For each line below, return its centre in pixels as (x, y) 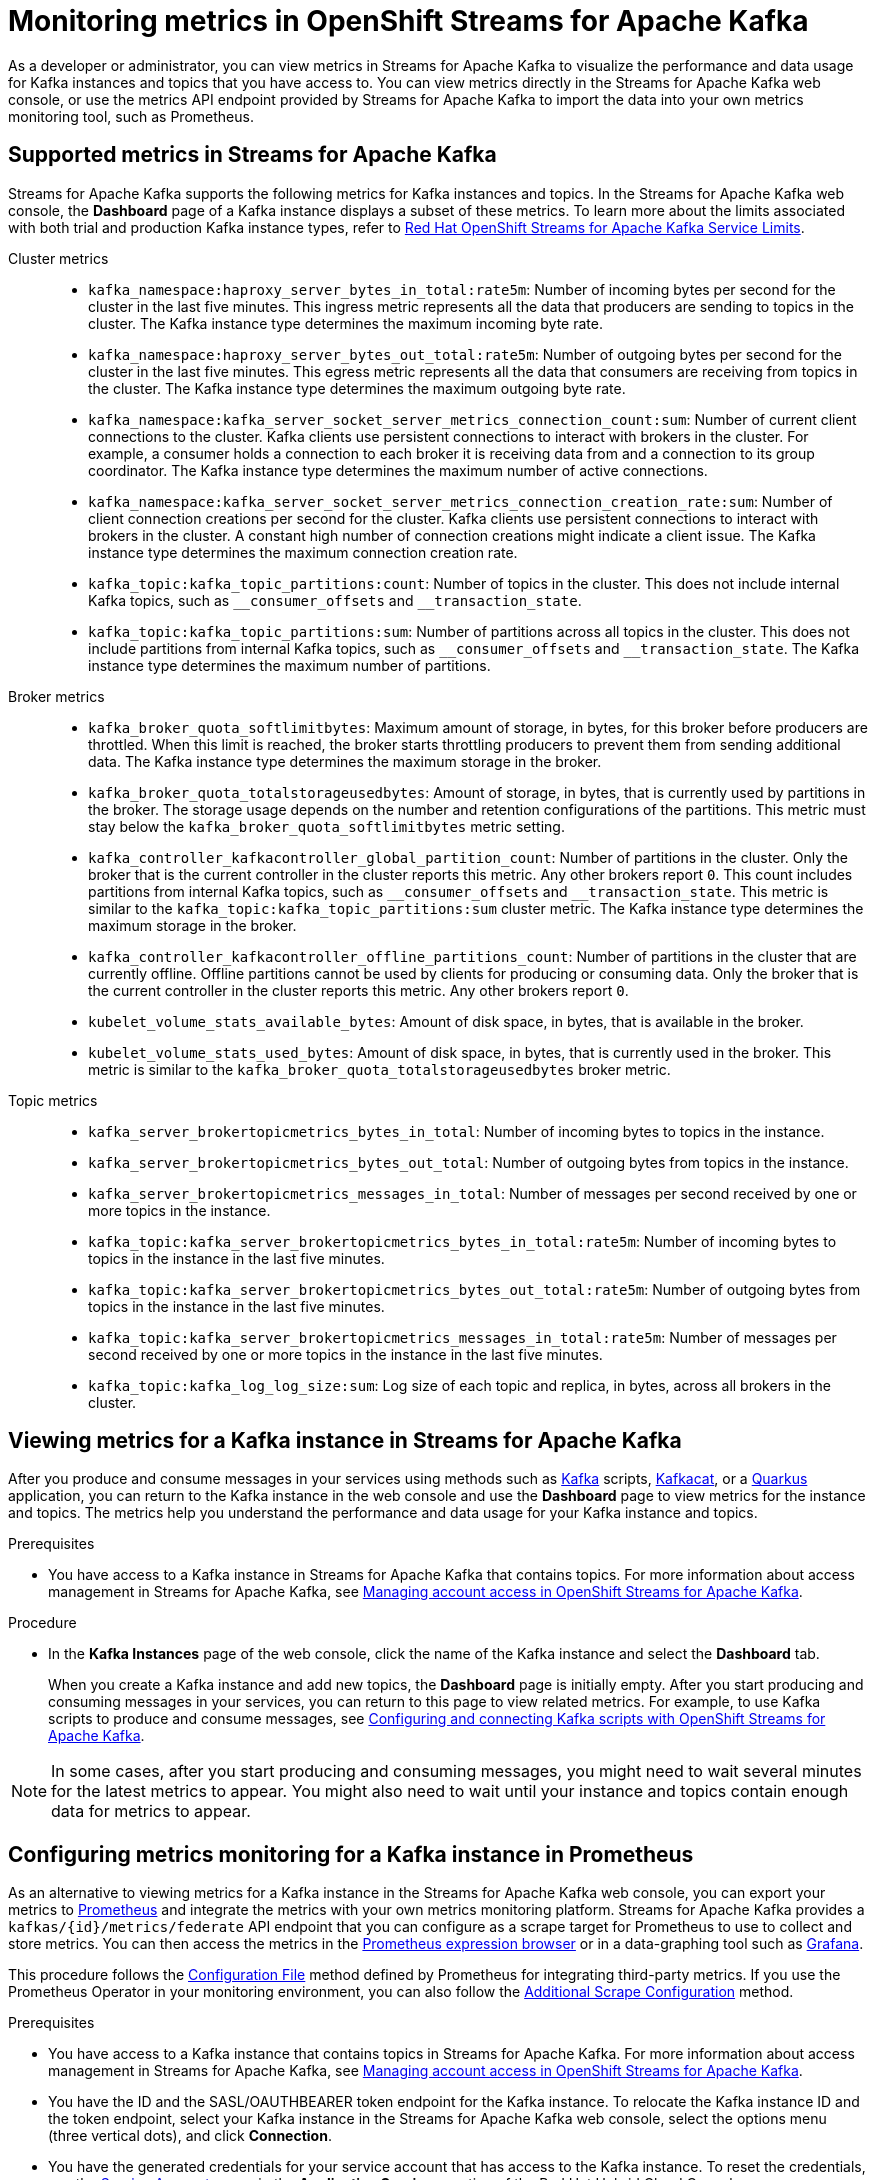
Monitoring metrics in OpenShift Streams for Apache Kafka (408, 21)
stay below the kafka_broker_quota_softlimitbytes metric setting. (326, 826)
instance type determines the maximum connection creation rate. (303, 552)
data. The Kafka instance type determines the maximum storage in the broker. (345, 761)
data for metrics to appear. (151, 1811)
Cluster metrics (58, 258)
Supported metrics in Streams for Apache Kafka (252, 155)
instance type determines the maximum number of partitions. (289, 665)
